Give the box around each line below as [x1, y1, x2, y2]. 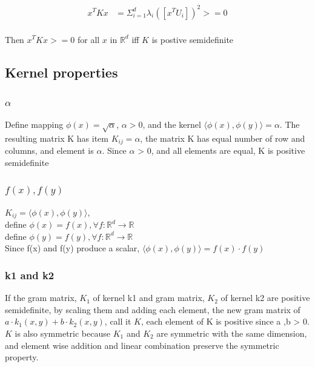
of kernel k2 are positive [220, 291, 310, 304]
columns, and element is [5, 144, 94, 157]
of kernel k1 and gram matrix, [93, 291, 205, 304]
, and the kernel [142, 118, 201, 131]
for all [77, 33, 100, 45]
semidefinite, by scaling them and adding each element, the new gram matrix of [5, 303, 300, 316]
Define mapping [5, 118, 64, 131]
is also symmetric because [15, 327, 110, 340]
